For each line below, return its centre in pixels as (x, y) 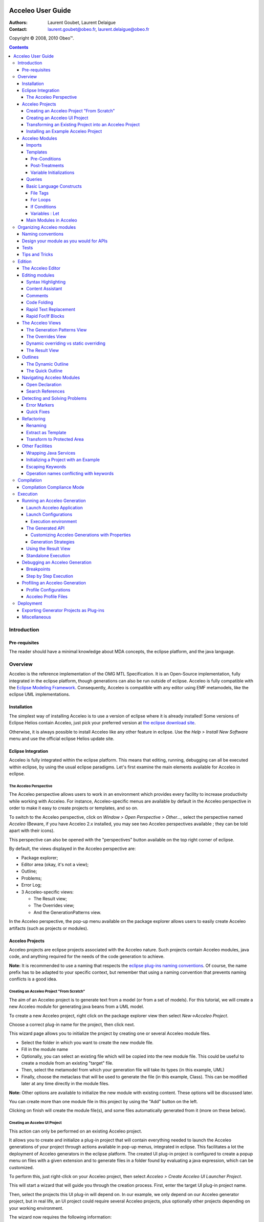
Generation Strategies (53, 542)
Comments (37, 295)
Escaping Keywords (46, 466)
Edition (25, 261)
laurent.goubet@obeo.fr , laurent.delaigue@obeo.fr (99, 29)
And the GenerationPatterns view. (67, 912)
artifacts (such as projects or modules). (49, 928)
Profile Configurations (48, 589)
